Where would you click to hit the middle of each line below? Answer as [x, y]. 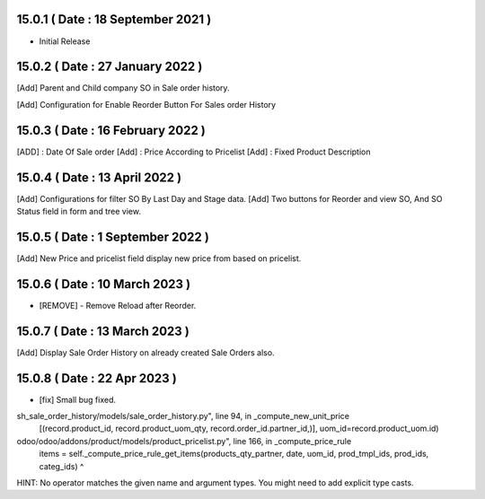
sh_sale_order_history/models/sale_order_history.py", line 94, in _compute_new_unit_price [183, 416]
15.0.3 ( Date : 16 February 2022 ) [111, 130]
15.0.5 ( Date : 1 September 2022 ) [113, 236]
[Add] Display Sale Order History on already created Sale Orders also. [145, 352]
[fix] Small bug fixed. [78, 399]
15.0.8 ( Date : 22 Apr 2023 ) [97, 378]
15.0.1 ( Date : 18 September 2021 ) [114, 19]
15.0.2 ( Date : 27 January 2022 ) [110, 67]
